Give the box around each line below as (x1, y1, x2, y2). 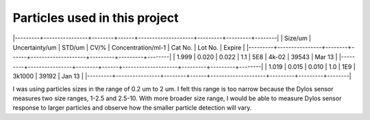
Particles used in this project (12, 10, 179, 25)
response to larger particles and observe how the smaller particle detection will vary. (12, 104, 252, 112)
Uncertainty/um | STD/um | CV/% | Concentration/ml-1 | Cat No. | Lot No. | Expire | (12, 43, 245, 51)
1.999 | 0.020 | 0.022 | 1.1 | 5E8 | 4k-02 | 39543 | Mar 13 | (176, 53, 338, 61)
